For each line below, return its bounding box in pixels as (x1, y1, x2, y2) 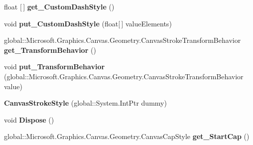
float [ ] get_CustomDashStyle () (4, 1, 115, 11)
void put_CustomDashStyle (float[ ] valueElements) (4, 18, 172, 28)
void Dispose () (4, 114, 54, 125)
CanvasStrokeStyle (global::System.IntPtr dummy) (4, 98, 167, 108)
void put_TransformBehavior (4, 61, 105, 72)
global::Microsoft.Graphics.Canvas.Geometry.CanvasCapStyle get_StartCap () (4, 131, 250, 142)
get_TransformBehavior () (4, 44, 96, 55)
